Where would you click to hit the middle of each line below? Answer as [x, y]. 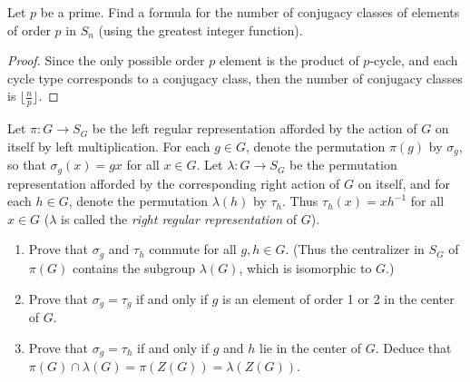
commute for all [193, 249]
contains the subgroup [134, 267]
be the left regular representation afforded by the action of [255, 128]
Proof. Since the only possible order [106, 60]
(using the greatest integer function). [201, 29]
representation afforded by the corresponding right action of [174, 183]
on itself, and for [404, 183]
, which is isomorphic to [305, 267]
